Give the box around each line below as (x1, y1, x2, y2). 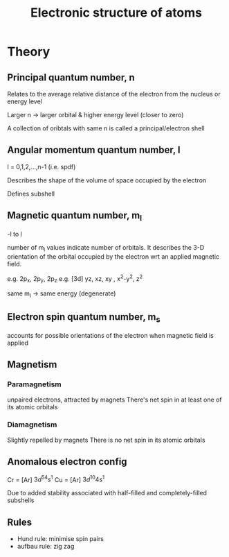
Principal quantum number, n (7, 71, 135, 83)
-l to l (7, 230, 22, 238)
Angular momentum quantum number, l (7, 144, 181, 156)
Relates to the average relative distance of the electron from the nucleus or (7, 90, 221, 98)
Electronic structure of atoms (30, 5, 203, 21)
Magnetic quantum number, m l (7, 209, 143, 223)
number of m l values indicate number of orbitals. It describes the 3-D (7, 243, 205, 253)
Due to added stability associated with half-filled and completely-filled (7, 489, 208, 497)
